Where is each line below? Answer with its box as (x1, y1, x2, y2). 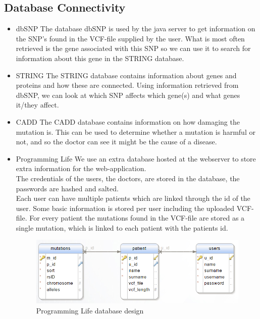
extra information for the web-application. (16, 163, 146, 174)
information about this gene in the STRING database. (16, 52, 184, 63)
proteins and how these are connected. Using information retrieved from (16, 80, 239, 90)
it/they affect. (16, 99, 59, 110)
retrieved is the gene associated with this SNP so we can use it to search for (16, 43, 251, 54)
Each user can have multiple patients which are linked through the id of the (16, 193, 250, 203)
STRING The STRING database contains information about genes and (16, 70, 237, 80)
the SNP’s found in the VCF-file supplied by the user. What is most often (16, 33, 245, 43)
